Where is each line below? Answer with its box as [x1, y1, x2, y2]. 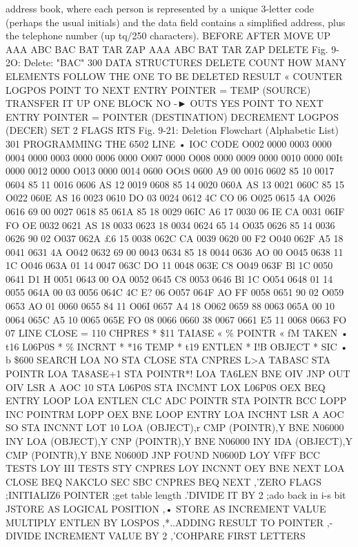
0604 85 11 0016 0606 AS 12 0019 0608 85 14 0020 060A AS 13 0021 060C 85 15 [6, 177, 345, 191]
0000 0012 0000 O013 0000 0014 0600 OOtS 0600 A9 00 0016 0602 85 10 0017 [6, 163, 335, 178]
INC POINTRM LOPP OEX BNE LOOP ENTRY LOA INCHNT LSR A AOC [6, 406, 344, 421]
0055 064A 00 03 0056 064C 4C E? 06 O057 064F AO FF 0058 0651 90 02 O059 [6, 285, 344, 299]
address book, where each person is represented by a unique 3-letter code [6, 1, 315, 15]
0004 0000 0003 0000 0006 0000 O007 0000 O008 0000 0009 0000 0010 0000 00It [6, 150, 344, 164]
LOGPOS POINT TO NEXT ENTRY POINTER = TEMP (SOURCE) [6, 82, 311, 97]
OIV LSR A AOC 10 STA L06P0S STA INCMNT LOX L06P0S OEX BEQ [6, 379, 326, 394]
